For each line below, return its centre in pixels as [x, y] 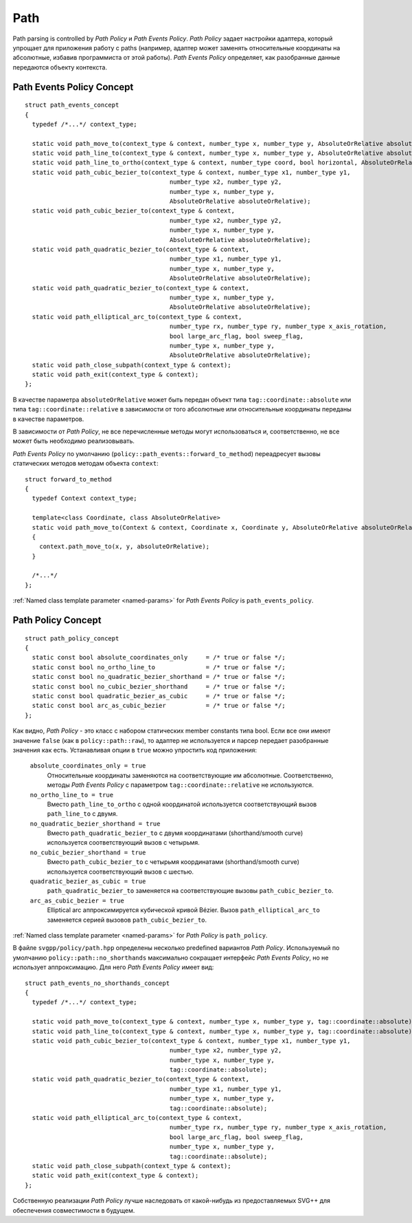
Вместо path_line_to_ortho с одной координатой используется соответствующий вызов [182, 804]
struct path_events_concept [72, 105]
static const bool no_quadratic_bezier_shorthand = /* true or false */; [159, 677]
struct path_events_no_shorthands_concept [98, 983]
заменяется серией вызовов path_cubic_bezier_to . [127, 920]
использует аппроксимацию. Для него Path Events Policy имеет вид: [113, 967]
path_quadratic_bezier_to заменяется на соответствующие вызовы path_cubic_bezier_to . [190, 891]
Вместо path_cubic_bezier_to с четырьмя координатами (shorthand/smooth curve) [173, 862]
